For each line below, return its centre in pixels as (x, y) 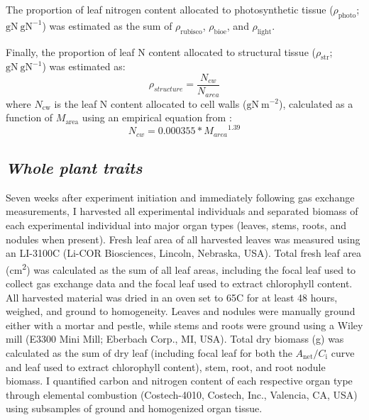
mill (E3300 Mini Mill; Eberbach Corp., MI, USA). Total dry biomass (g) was (175, 339)
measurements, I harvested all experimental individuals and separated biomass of (182, 211)
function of (29, 117)
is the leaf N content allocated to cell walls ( (150, 103)
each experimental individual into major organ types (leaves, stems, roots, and (176, 225)
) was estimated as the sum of (107, 25)
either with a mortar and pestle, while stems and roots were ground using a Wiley (184, 325)
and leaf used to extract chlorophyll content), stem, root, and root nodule (166, 366)
